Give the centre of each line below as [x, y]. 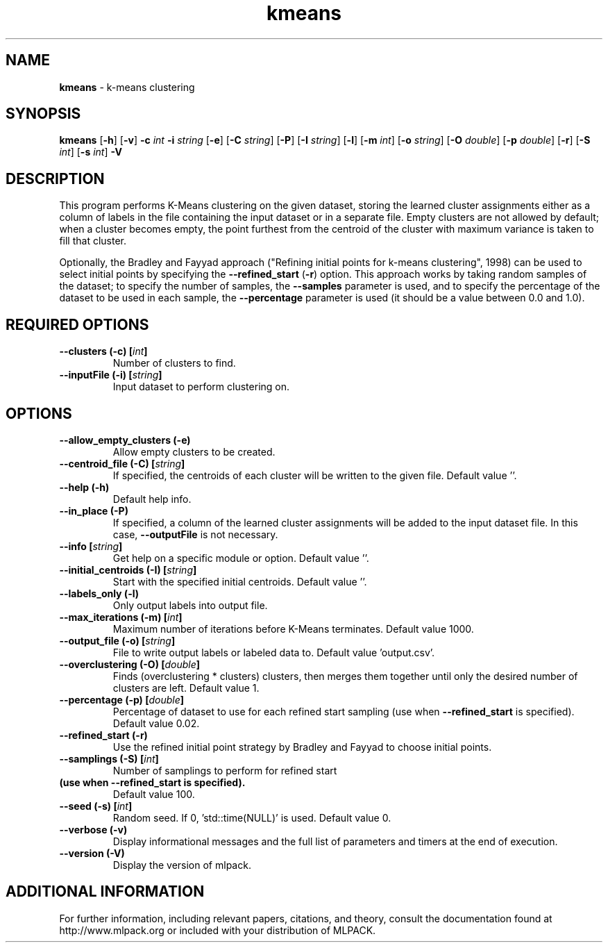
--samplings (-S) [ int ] [109, 758]
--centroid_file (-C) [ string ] [122, 463]
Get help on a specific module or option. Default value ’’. [241, 558]
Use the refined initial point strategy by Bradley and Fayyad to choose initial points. [302, 747]
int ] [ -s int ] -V [91, 152]
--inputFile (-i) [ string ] [111, 375]
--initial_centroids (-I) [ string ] [128, 569]
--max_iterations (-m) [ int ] [121, 617]
